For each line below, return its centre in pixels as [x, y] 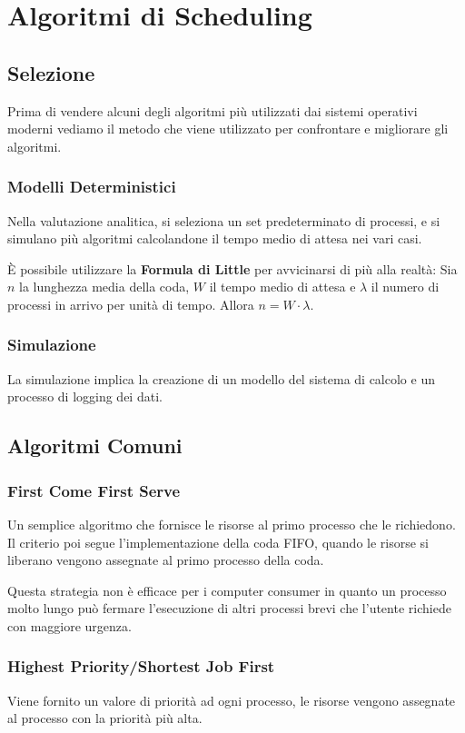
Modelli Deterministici [92, 187]
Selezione [51, 72]
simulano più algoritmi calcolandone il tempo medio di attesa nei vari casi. [215, 238]
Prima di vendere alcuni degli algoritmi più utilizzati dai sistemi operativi [213, 110]
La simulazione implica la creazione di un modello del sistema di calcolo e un [221, 378]
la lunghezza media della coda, [104, 287]
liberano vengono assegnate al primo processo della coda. [166, 560]
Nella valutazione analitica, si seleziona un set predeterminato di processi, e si [224, 220]
